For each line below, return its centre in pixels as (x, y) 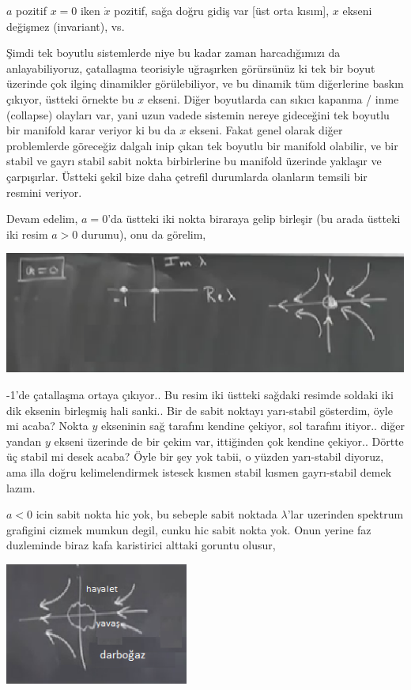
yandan (24, 441)
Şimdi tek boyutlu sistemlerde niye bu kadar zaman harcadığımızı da (173, 53)
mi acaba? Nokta (47, 426)
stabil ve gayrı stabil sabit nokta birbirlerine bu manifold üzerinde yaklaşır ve (194, 161)
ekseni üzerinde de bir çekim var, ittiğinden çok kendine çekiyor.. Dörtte (229, 441)
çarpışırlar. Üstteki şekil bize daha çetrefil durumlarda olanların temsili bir (187, 176)
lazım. (21, 487)
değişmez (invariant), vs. (66, 26)
